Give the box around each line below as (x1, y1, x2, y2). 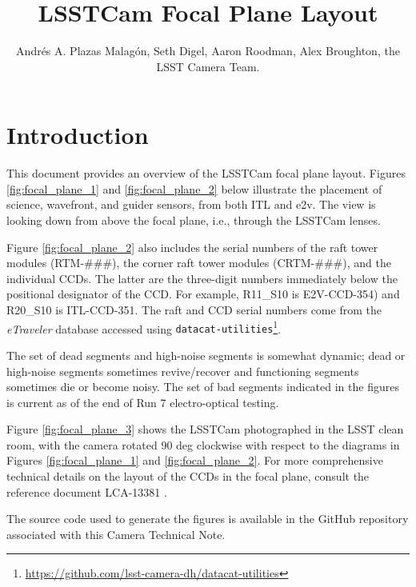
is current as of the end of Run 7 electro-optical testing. (6, 393, 279, 410)
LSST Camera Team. (156, 58, 260, 74)
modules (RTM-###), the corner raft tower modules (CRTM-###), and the (6, 254, 391, 271)
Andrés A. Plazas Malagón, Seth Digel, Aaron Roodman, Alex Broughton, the (16, 42, 400, 59)
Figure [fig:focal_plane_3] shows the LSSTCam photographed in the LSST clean (6, 421, 404, 437)
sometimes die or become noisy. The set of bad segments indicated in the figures (6, 378, 399, 395)
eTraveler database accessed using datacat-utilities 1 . (6, 317, 282, 337)
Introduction (6, 118, 149, 151)
